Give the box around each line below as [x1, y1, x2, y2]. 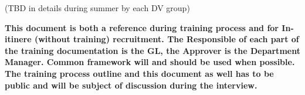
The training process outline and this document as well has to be [5, 67, 274, 79]
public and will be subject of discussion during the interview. [5, 79, 257, 91]
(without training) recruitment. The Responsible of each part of [34, 33, 299, 45]
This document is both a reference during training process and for [5, 21, 279, 33]
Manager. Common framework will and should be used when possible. [5, 56, 295, 68]
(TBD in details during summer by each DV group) [5, 2, 190, 13]
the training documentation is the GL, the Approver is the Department [5, 44, 300, 56]
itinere [5, 33, 32, 45]
